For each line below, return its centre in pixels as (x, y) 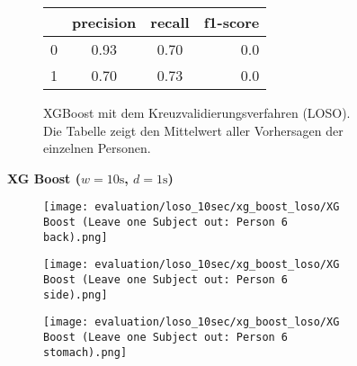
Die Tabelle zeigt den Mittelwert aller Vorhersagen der (193, 130)
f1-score (232, 22)
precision (104, 22)
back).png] (76, 237)
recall (170, 22)
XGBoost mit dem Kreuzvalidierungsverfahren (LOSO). (197, 112)
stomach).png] (85, 352)
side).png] (76, 295)
